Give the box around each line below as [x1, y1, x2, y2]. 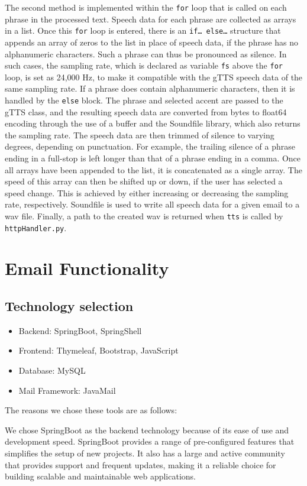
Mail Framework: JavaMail [18, 384, 116, 396]
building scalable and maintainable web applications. [5, 470, 196, 482]
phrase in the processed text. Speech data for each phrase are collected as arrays [5, 12, 296, 25]
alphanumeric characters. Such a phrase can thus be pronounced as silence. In [5, 47, 287, 60]
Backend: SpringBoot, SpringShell [18, 324, 142, 336]
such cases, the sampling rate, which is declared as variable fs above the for [5, 59, 283, 72]
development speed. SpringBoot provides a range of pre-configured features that [5, 435, 295, 448]
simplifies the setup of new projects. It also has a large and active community [5, 446, 285, 459]
